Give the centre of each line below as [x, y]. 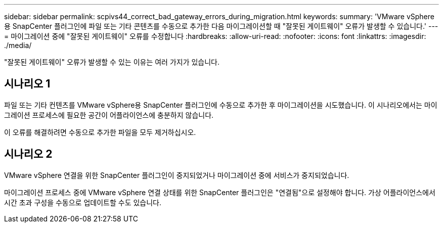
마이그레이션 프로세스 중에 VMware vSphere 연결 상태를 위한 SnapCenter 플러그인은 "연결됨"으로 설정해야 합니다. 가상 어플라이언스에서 [220, 192]
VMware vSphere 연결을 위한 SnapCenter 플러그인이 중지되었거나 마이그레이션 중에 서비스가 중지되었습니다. [177, 175]
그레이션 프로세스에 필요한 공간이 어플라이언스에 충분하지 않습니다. [109, 115]
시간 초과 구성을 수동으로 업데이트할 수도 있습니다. [83, 202]
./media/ [18, 45]
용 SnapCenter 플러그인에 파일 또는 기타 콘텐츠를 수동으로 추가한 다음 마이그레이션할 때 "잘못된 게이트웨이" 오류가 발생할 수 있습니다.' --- [221, 26]
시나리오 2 [28, 154]
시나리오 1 [27, 84]
